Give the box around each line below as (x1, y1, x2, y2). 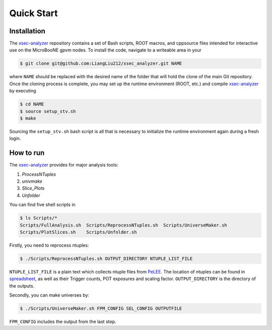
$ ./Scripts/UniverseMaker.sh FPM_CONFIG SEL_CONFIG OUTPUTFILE (20, 306, 182, 311)
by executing (9, 88, 36, 94)
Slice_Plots (22, 185, 45, 191)
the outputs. (9, 283, 35, 289)
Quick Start (9, 8, 58, 19)
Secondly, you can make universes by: (9, 292, 90, 298)
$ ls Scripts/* (20, 215, 57, 221)
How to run (9, 149, 45, 157)
